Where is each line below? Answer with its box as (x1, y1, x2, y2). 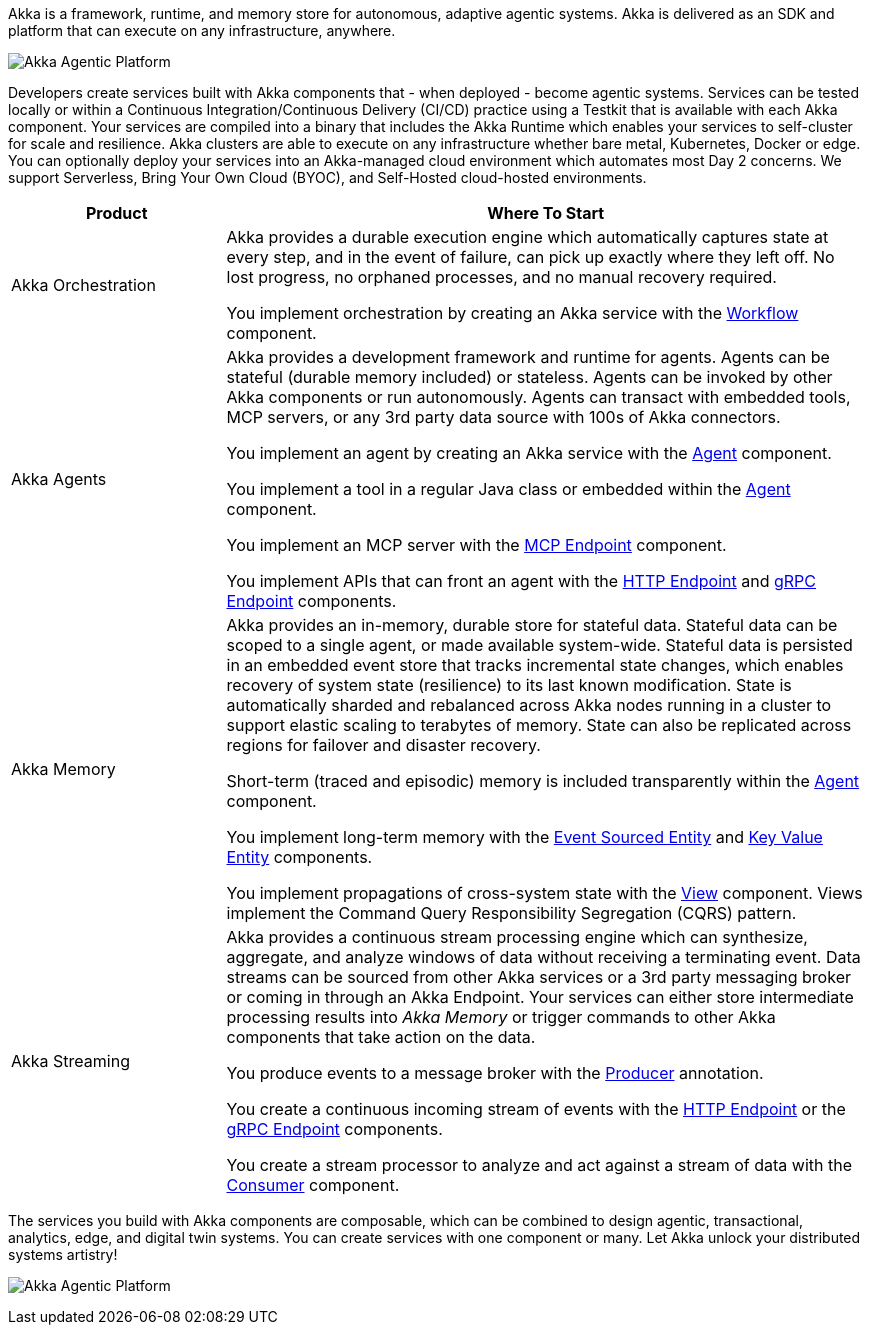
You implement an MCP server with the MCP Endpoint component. (226, 535, 727, 555)
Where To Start (487, 203, 605, 223)
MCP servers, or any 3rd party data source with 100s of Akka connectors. (226, 407, 781, 427)
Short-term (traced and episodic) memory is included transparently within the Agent (226, 771, 860, 791)
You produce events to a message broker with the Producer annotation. (226, 1063, 764, 1083)
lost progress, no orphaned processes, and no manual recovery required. (226, 267, 777, 287)
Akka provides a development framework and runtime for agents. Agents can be (226, 347, 830, 367)
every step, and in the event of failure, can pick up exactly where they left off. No (226, 247, 835, 267)
